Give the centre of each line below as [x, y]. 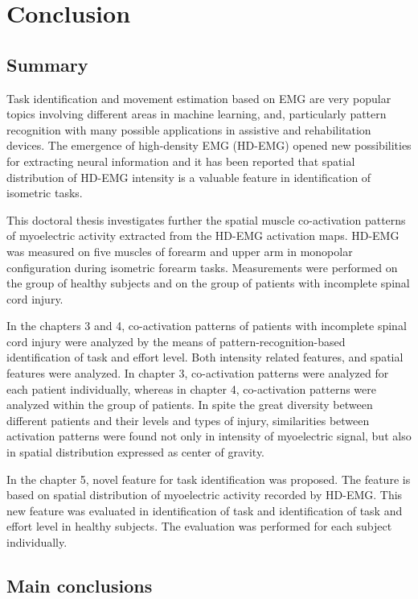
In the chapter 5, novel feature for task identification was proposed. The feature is [209, 479]
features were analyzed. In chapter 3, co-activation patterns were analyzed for [198, 373]
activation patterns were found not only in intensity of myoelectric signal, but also [209, 436]
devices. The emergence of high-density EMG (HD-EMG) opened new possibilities [209, 145]
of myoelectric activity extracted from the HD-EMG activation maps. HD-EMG [203, 235]
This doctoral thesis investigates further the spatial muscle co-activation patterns [206, 219]
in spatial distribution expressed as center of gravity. [136, 452]
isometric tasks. [45, 193]
